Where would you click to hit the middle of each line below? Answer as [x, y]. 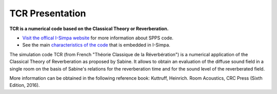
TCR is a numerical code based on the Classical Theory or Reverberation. [89, 29]
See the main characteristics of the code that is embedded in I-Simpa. [96, 45]
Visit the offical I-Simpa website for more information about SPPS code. [98, 38]
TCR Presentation [48, 13]
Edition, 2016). [25, 85]
